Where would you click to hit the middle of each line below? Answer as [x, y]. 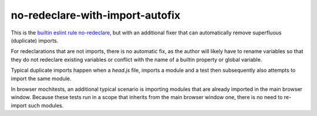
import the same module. [41, 78]
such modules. [46, 106]
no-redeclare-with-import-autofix [96, 15]
